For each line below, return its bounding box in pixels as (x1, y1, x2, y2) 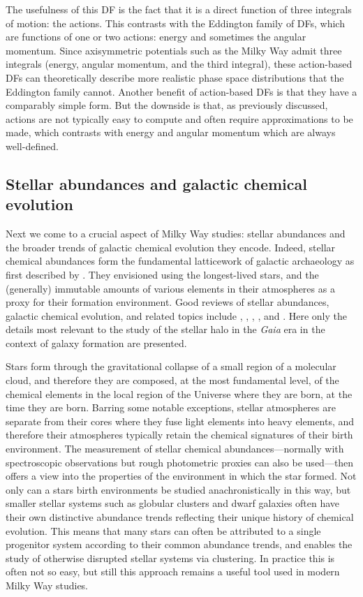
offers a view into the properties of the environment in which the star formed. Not (6, 469, 357, 483)
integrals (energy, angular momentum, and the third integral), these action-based (6, 57, 353, 71)
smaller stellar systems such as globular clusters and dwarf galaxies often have (6, 496, 340, 510)
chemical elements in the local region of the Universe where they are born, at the (6, 386, 353, 401)
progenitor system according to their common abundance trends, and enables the (6, 537, 353, 552)
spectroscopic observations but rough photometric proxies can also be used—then (6, 455, 354, 469)
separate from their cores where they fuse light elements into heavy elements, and (6, 413, 355, 428)
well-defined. (6, 138, 59, 153)
